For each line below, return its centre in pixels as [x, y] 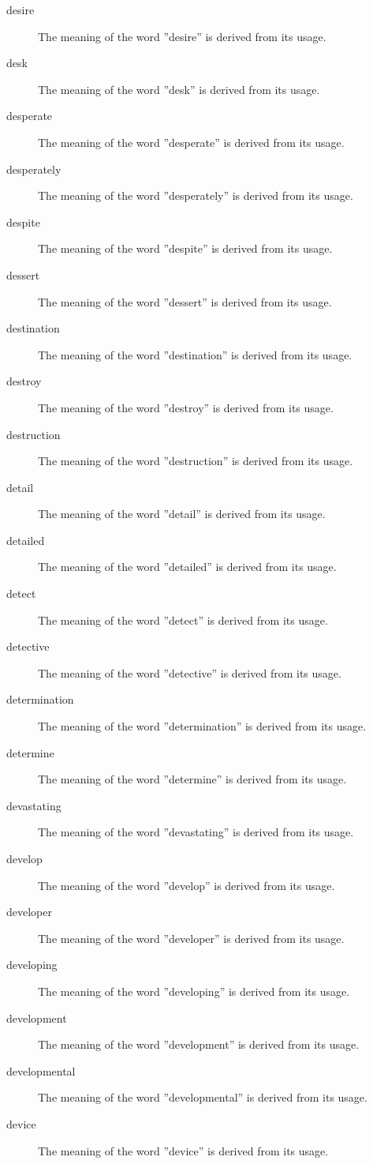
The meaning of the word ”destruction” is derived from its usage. [196, 461]
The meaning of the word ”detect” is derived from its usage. [183, 620]
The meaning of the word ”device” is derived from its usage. [183, 1150]
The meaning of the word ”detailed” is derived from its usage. [187, 567]
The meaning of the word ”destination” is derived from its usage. [195, 354]
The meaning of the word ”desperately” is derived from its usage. [196, 195]
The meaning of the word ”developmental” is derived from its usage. [203, 1097]
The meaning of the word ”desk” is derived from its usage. [179, 89]
